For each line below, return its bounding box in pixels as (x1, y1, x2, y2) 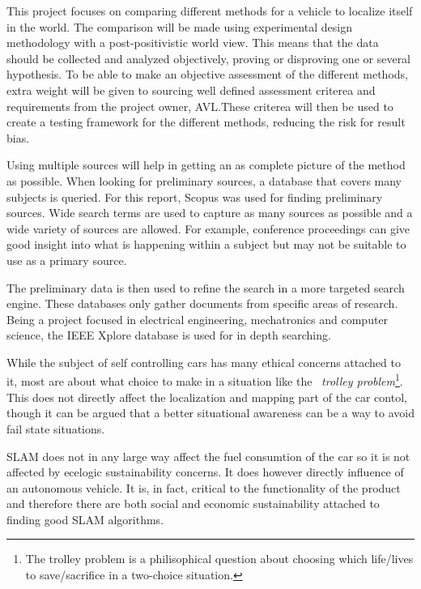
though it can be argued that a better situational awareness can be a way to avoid (6, 404, 415, 421)
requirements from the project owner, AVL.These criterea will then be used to (6, 97, 393, 114)
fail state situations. (6, 420, 105, 437)
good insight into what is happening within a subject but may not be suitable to (6, 236, 406, 253)
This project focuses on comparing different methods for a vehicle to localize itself (6, 2, 413, 19)
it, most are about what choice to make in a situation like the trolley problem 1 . (6, 370, 403, 390)
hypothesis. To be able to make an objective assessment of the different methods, (6, 66, 408, 83)
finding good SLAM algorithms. (6, 510, 164, 527)
